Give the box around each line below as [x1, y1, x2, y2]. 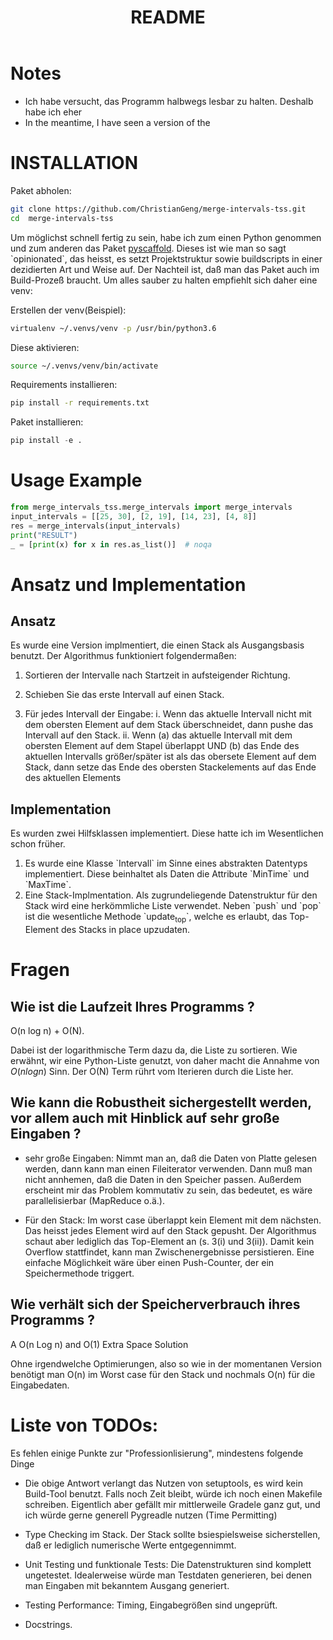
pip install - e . [10, 436, 83, 446]
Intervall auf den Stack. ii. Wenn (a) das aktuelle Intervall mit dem [24, 729, 293, 741]
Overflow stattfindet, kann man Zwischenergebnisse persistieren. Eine [24, 1246, 315, 1258]
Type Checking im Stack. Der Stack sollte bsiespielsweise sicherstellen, [24, 1528, 321, 1540]
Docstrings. [24, 1618, 73, 1630]
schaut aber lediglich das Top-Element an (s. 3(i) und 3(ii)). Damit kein [24, 1235, 315, 1247]
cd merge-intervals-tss [10, 213, 114, 223]
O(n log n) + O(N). [10, 1025, 85, 1037]
